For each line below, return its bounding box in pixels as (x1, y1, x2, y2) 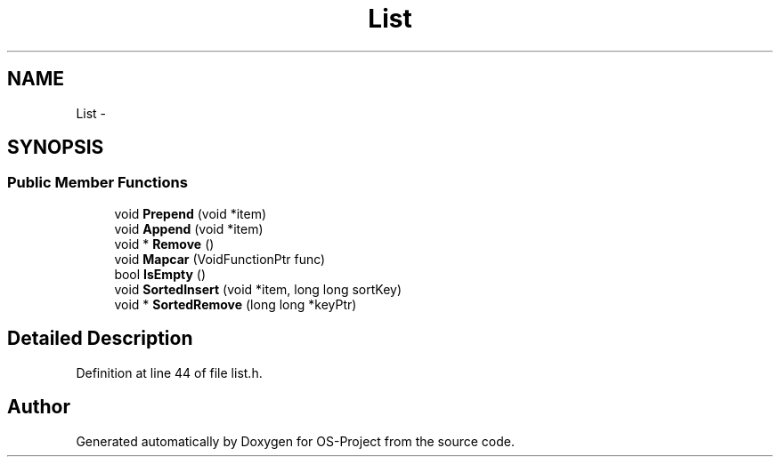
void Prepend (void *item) (114, 205, 267, 221)
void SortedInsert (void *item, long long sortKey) (114, 281, 402, 297)
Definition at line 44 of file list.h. (76, 364, 263, 380)
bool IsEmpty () (114, 266, 206, 282)
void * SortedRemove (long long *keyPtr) (114, 296, 357, 312)
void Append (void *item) (114, 220, 264, 236)
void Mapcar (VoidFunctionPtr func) (114, 251, 326, 267)
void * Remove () (114, 236, 215, 252)
